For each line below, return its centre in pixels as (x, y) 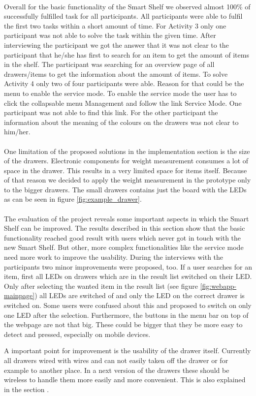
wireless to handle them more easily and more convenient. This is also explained (125, 380)
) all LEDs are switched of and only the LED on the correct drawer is (140, 295)
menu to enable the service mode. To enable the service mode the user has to (120, 93)
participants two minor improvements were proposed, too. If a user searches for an (128, 266)
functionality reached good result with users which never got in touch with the (123, 237)
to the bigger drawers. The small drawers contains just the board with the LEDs (125, 189)
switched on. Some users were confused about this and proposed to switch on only (128, 305)
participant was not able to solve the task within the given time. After (110, 35)
